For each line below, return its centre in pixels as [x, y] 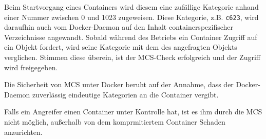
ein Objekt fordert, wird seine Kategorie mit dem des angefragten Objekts [121, 47]
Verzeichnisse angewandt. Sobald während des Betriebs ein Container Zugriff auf [131, 37]
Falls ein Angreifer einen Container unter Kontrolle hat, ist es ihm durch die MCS [133, 112]
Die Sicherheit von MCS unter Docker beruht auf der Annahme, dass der [119, 84]
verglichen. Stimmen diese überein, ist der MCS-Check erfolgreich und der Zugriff [132, 57]
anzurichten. [23, 132]
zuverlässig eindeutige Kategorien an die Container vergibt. [126, 94]
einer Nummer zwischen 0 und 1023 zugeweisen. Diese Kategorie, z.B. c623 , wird [131, 17]
